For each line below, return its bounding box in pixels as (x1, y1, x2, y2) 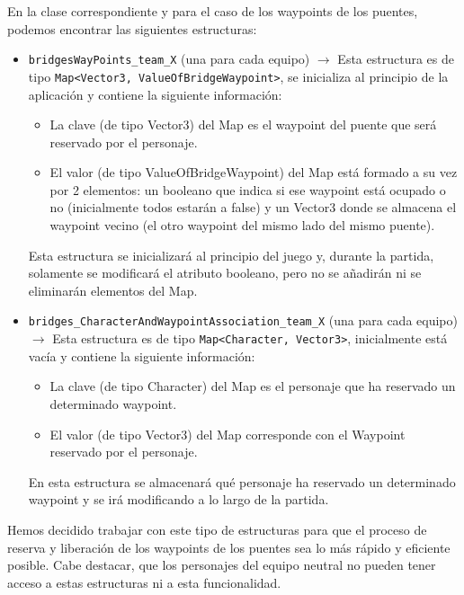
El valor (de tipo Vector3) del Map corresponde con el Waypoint (49, 424, 406, 443)
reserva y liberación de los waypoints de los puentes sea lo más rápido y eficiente (7, 537, 451, 556)
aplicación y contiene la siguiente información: (28, 84, 282, 103)
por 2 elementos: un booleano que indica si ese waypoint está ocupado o (49, 180, 446, 199)
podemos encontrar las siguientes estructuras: (7, 19, 257, 38)
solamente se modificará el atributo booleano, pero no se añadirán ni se (28, 263, 422, 282)
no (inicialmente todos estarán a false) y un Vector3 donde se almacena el (49, 198, 457, 217)
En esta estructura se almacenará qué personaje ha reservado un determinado (28, 472, 456, 491)
